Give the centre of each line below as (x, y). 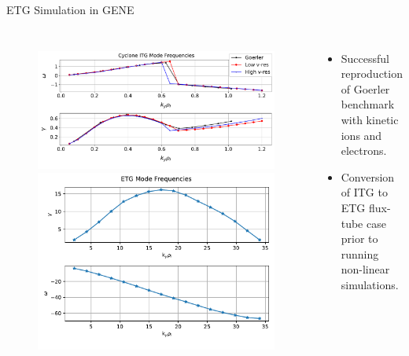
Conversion (368, 176)
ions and (361, 135)
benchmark (368, 104)
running (360, 253)
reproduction (372, 73)
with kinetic (370, 119)
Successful (365, 58)
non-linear (365, 269)
